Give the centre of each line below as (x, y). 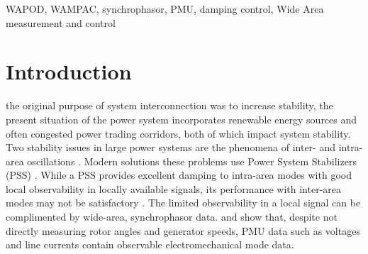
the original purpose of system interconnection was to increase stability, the (169, 105)
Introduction (69, 71)
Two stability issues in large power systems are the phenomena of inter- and (171, 147)
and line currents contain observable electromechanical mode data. (150, 244)
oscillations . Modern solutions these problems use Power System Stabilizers (192, 161)
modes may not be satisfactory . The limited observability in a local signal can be (183, 203)
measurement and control (61, 22)
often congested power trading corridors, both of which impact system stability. (178, 133)
